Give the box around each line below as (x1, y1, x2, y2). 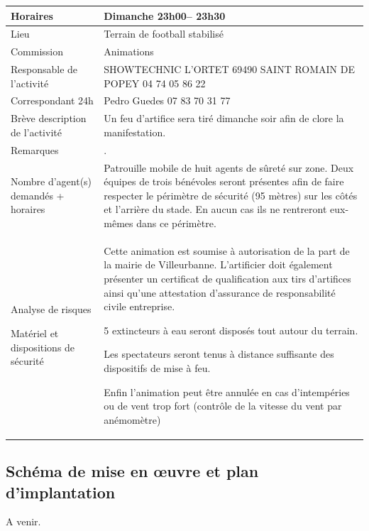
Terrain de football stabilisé (104, 26, 224, 41)
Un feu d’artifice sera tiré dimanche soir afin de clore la (104, 111, 344, 126)
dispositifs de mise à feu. (104, 360, 211, 375)
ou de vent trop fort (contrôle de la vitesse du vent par (104, 398, 342, 413)
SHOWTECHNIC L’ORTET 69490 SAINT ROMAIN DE (104, 62, 356, 77)
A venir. (6, 514, 41, 529)
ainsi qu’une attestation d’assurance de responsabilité (104, 285, 336, 300)
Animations (104, 44, 154, 59)
